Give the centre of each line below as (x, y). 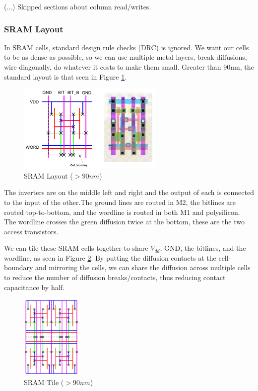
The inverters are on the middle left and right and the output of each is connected (129, 192)
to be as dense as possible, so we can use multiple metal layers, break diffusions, (126, 57)
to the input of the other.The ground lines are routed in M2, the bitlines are (120, 202)
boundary (19, 267)
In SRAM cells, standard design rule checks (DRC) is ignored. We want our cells (127, 47)
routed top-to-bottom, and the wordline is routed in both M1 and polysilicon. (122, 212)
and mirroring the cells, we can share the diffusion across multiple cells (143, 267)
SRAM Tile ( (44, 382)
